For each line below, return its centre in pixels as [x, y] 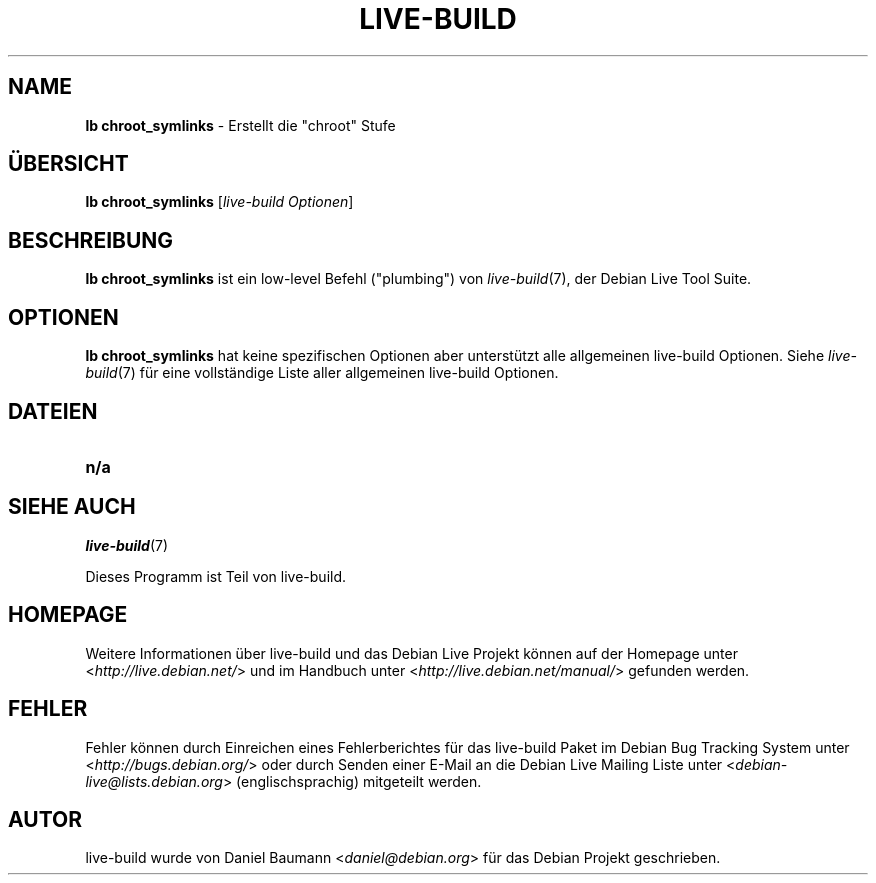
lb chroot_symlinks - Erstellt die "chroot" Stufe [240, 125]
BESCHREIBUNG [91, 240]
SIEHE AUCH [72, 507]
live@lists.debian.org [154, 781]
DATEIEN [53, 411]
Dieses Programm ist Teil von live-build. [216, 576]
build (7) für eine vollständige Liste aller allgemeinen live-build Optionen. [322, 373]
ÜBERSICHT [68, 164]
